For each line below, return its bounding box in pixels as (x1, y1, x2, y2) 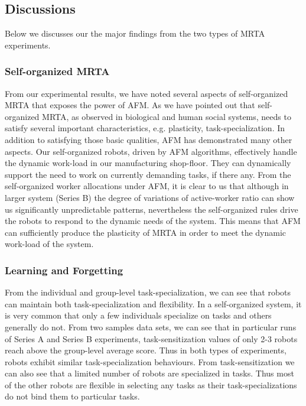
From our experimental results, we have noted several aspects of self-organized (5, 87, 288, 99)
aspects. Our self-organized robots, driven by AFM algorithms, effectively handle (5, 145, 297, 157)
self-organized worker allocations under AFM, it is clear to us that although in (5, 180, 289, 192)
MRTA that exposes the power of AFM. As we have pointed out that (5, 99, 255, 111)
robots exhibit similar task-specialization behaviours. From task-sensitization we (5, 355, 295, 368)
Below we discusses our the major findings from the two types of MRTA (5, 27, 265, 40)
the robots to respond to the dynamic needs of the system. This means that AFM (5, 215, 301, 227)
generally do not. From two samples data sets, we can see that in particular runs (5, 320, 297, 333)
